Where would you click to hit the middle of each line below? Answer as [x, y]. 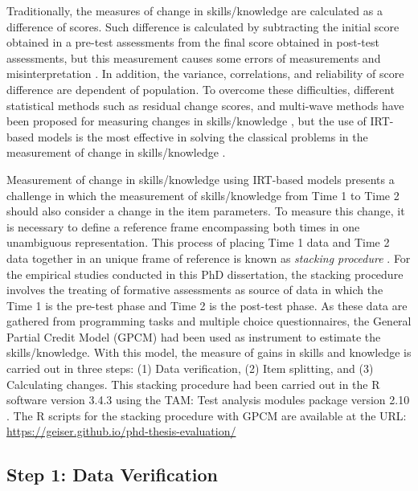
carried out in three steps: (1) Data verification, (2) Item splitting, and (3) [190, 368]
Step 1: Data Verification [113, 475]
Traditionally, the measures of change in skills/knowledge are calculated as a [195, 10]
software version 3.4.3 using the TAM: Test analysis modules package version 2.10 [208, 400]
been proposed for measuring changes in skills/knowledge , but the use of [186, 121]
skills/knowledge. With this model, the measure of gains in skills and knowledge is [209, 352]
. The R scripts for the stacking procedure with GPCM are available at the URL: [207, 415]
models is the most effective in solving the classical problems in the [203, 136]
